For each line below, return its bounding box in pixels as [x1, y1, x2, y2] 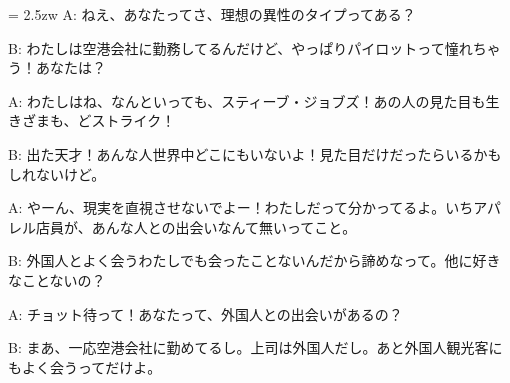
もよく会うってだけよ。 [8, 356, 162, 377]
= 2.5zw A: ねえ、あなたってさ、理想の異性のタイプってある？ [8, 4, 416, 24]
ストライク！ [91, 110, 176, 131]
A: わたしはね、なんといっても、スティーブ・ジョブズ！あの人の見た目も [8, 90, 486, 111]
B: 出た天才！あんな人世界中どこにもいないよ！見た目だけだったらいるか [8, 143, 488, 164]
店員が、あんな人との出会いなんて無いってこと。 [35, 216, 357, 237]
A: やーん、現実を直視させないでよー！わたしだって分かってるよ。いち [8, 197, 474, 218]
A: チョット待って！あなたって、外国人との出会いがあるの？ [8, 303, 403, 324]
